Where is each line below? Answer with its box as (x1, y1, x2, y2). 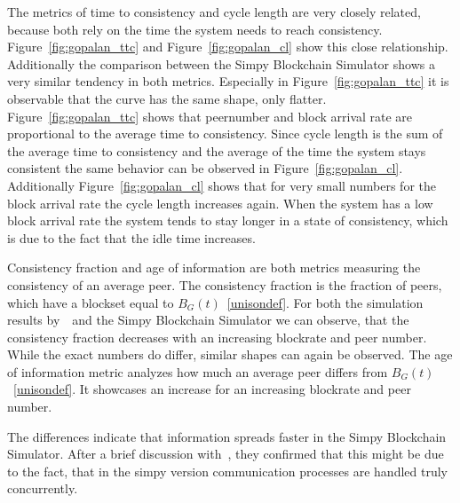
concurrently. (7, 479, 78, 498)
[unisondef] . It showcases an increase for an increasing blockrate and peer (13, 380, 411, 398)
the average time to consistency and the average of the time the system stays (7, 141, 426, 160)
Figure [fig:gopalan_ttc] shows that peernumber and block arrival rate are (7, 106, 413, 125)
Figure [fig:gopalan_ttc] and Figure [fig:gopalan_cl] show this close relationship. (7, 37, 448, 56)
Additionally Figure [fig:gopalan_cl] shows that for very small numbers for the (7, 176, 436, 194)
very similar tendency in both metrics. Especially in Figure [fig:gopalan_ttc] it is (7, 72, 449, 90)
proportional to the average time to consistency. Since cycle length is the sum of (7, 124, 443, 143)
